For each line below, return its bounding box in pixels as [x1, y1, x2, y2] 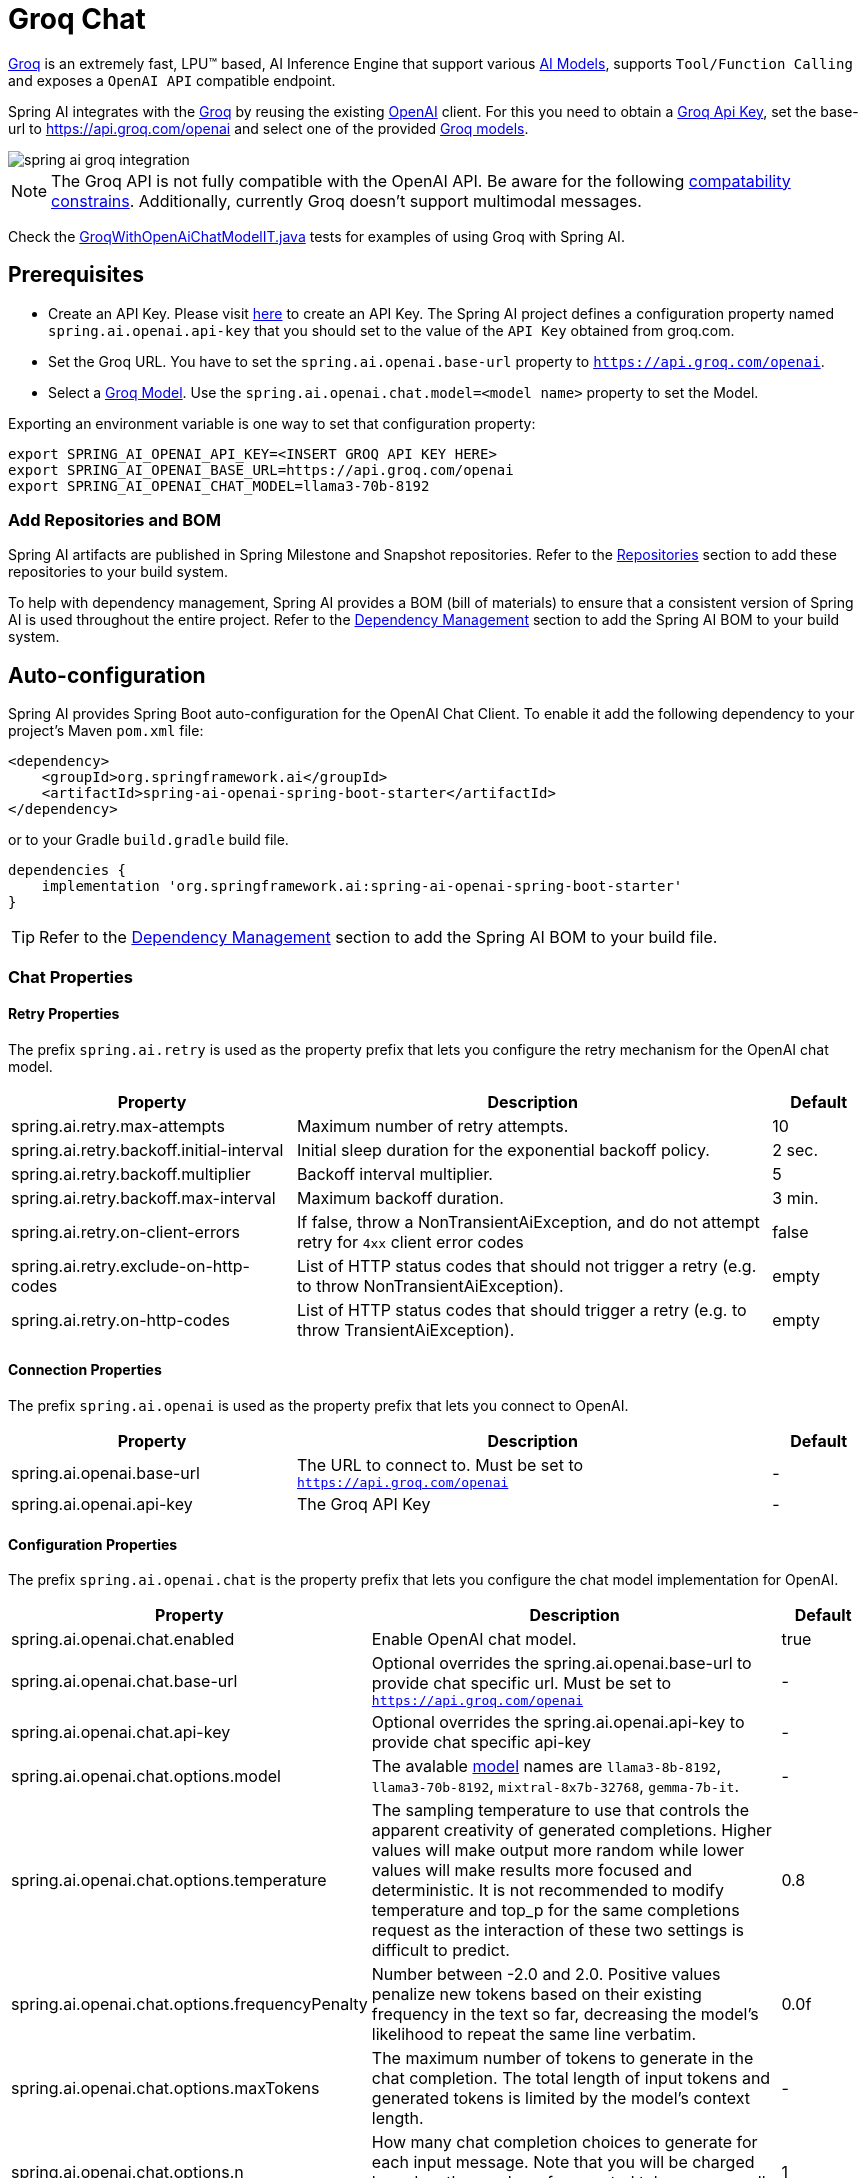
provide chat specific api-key [371, 1732, 591, 1753]
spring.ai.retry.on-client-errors [11, 1221, 240, 1242]
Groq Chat [8, 2, 146, 36]
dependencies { [8, 862, 127, 879]
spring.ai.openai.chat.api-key [11, 1722, 231, 1743]
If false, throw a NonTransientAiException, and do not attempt [296, 1211, 760, 1232]
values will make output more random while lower [371, 1840, 745, 1861]
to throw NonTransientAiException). [296, 1275, 564, 1296]
